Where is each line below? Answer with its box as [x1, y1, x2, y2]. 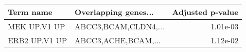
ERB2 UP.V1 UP [8, 35, 67, 46]
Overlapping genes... [74, 6, 154, 17]
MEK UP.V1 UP [8, 21, 65, 32]
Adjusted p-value [172, 6, 239, 17]
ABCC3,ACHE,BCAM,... [74, 35, 161, 46]
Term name [8, 6, 53, 17]
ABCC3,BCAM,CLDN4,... [74, 21, 165, 32]
